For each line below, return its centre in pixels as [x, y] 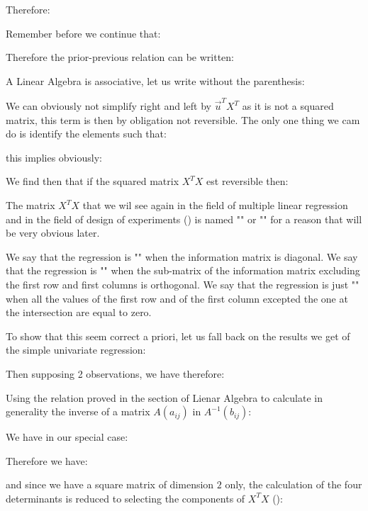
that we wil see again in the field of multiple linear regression [215, 205]
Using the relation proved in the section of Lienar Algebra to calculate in [164, 397]
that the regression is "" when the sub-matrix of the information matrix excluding [183, 270]
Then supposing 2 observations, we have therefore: [115, 374]
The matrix [30, 205]
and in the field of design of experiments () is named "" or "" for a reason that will [184, 219]
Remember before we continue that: [83, 33]
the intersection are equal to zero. [79, 312]
